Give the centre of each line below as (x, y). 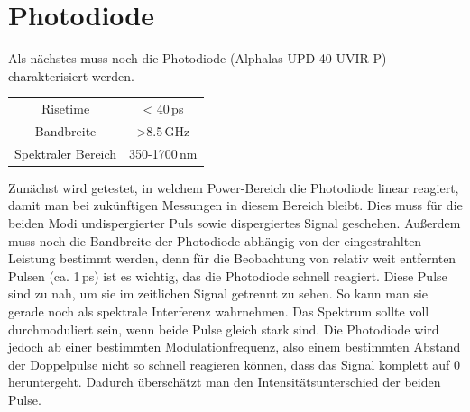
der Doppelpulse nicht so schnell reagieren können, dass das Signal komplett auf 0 (234, 364)
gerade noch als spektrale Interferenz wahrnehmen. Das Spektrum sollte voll (219, 311)
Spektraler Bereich (66, 153)
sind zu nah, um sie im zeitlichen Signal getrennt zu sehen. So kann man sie (218, 293)
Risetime (65, 109)
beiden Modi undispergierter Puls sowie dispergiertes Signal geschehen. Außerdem (235, 223)
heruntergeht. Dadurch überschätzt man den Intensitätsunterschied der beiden (225, 382)
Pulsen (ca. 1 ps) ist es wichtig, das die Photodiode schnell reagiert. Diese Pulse (228, 275)
